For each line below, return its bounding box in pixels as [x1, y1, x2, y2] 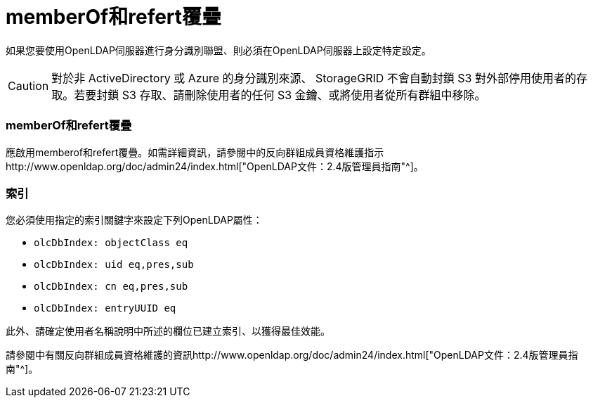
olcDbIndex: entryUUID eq [34, 302, 176, 314]
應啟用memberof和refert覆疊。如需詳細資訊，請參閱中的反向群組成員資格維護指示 [6, 146, 384, 158]
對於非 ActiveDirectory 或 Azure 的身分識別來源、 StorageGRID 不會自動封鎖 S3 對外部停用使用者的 [51, 70, 576, 85]
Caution [8, 78, 49, 93]
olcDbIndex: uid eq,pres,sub [34, 259, 194, 271]
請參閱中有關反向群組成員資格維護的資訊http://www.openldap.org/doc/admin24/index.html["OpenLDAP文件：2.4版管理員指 [6, 349, 578, 362]
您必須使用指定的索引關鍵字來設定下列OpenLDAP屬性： [6, 214, 263, 226]
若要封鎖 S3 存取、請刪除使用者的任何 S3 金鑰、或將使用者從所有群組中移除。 [74, 87, 486, 102]
